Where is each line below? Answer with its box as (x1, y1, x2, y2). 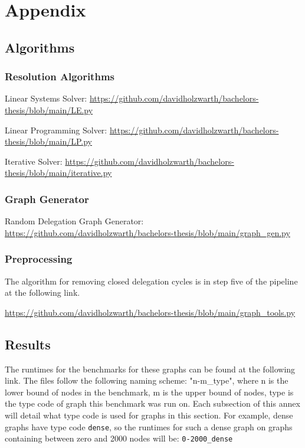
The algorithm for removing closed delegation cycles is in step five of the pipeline (5, 274, 298, 287)
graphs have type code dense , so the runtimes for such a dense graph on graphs (5, 420, 293, 433)
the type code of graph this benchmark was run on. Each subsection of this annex (5, 397, 300, 410)
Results (5, 335, 51, 353)
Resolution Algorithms (5, 69, 114, 84)
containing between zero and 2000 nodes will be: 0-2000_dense (5, 432, 233, 444)
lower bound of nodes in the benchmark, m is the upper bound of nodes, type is (5, 385, 294, 398)
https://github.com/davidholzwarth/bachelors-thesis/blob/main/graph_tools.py (5, 306, 296, 318)
